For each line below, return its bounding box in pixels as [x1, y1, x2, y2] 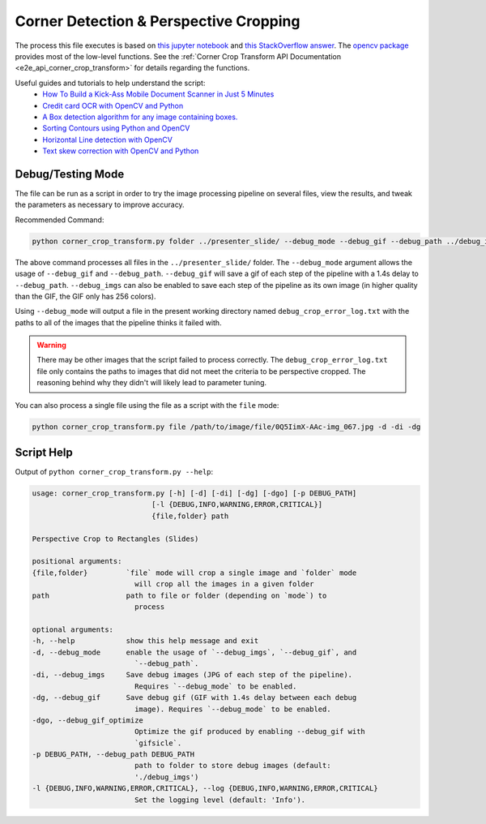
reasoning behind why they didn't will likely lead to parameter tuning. [36, 378, 267, 388]
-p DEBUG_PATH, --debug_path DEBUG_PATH [32, 750, 194, 759]
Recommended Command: [15, 215, 104, 225]
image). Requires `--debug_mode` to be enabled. [134, 704, 331, 714]
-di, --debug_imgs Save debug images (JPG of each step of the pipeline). [32, 670, 352, 680]
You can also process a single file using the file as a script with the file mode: [15, 400, 279, 410]
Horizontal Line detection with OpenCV [42, 135, 173, 144]
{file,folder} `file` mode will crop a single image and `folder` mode [32, 568, 357, 577]
